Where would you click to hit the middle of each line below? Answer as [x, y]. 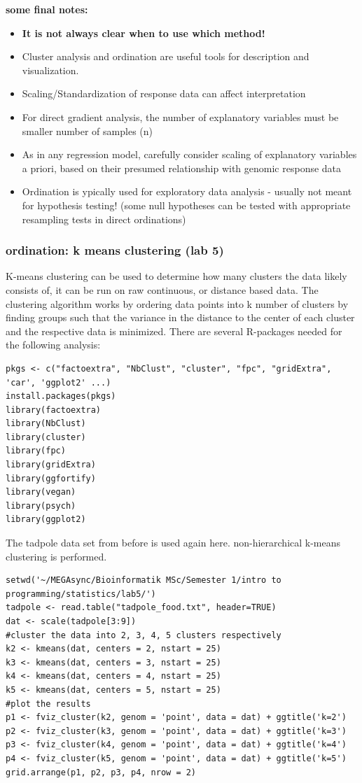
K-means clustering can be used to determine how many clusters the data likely [176, 276]
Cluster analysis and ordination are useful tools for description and [166, 56]
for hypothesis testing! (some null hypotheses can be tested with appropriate [186, 205]
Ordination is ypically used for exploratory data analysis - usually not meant [187, 191]
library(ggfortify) [51, 478]
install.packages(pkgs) [61, 396]
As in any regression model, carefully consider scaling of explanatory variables [189, 154]
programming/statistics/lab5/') [81, 594]
